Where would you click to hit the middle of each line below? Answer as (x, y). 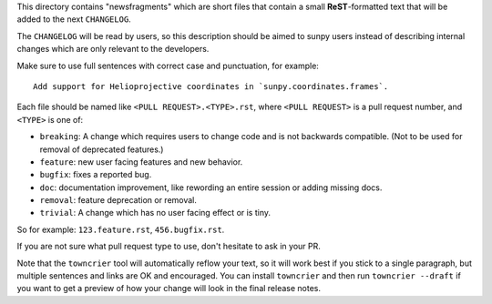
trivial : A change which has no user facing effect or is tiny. (155, 213)
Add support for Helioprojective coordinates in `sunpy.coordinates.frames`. (211, 86)
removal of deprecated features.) (102, 149)
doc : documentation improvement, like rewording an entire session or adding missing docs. (211, 187)
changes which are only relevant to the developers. (113, 49)
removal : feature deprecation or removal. (118, 200)
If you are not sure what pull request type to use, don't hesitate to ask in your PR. (169, 247)
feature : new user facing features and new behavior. (141, 162)
